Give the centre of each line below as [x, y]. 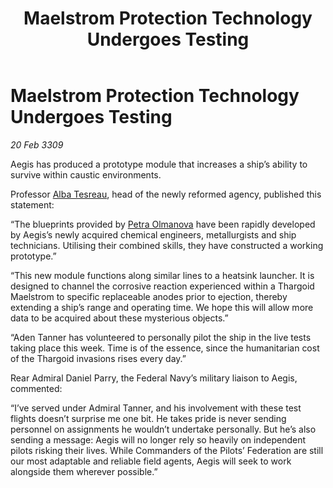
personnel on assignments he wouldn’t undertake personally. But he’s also [163, 429]
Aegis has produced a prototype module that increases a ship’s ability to [159, 164]
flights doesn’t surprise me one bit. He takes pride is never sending [148, 418]
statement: [32, 204]
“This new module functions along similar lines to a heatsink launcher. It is [162, 275]
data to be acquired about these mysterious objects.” [119, 318]
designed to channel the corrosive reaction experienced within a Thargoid [162, 286]
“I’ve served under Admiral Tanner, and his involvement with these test [156, 408]
